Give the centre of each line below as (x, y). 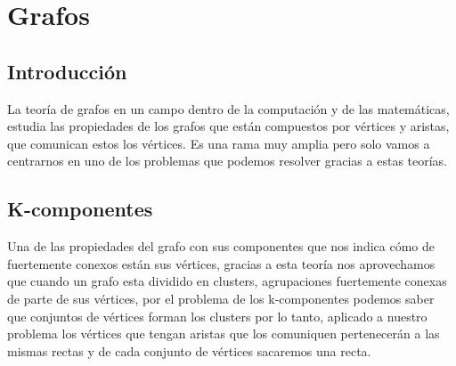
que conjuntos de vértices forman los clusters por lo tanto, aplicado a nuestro (217, 316)
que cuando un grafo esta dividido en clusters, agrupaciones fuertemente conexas (227, 281)
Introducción (67, 71)
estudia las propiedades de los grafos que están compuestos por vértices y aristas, (228, 126)
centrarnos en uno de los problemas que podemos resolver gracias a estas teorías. (228, 161)
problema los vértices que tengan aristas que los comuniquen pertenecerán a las (224, 333)
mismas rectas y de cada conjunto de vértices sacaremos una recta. (189, 350)
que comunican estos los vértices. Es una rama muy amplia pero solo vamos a (219, 143)
